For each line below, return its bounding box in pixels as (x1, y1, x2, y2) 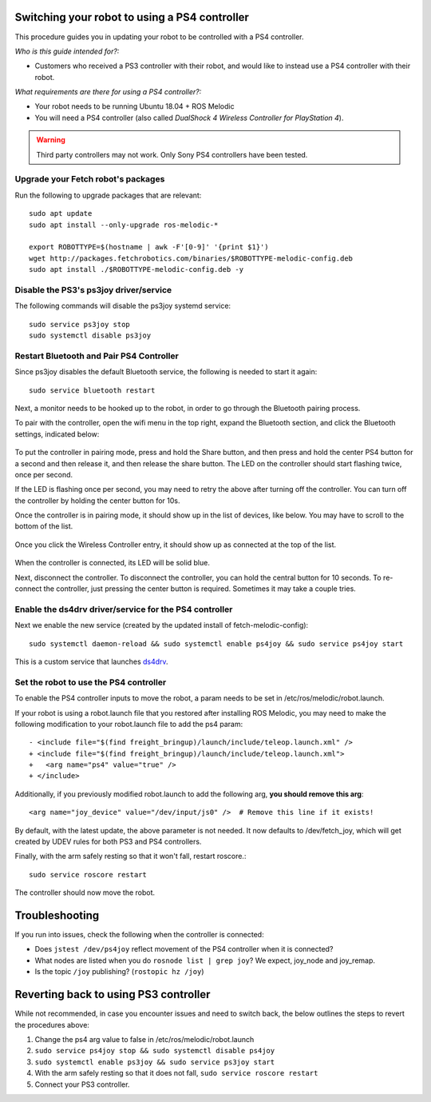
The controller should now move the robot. (14, 888, 156, 897)
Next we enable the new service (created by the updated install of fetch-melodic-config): (14, 621, 309, 630)
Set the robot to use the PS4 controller (14, 677, 167, 688)
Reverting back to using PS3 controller (14, 988, 211, 1001)
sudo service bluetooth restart (29, 385, 156, 395)
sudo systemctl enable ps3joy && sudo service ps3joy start (34, 1057, 275, 1067)
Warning (36, 135, 65, 145)
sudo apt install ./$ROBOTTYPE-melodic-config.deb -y (29, 265, 243, 274)
